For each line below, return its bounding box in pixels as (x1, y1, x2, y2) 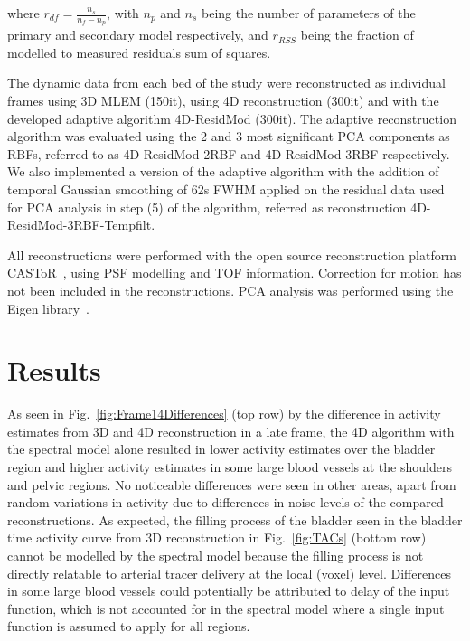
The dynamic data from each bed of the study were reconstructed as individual (7, 73, 446, 92)
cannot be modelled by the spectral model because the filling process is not (7, 546, 424, 565)
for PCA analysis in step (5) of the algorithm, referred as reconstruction (7, 197, 407, 216)
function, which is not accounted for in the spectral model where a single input (7, 599, 445, 617)
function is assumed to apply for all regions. (7, 617, 250, 636)
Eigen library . (7, 298, 89, 317)
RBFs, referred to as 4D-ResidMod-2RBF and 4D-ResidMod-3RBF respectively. (7, 144, 450, 163)
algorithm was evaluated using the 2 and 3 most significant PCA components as (7, 127, 450, 146)
